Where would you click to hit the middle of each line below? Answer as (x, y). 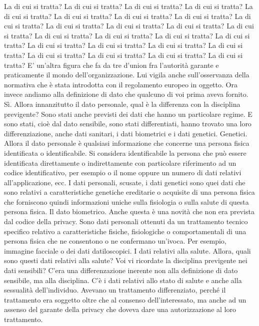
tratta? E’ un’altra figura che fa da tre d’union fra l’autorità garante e (111, 65)
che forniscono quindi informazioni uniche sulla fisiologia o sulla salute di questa (126, 201)
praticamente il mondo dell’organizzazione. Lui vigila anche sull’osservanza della (127, 75)
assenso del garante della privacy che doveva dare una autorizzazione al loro (120, 309)
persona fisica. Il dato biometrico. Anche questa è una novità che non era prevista (129, 211)
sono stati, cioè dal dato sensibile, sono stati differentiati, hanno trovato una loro (128, 124)
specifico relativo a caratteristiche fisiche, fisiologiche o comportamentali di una (125, 231)
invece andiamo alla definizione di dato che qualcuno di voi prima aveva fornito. (126, 94)
